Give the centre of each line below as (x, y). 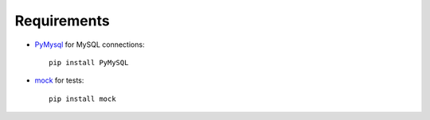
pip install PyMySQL (89, 62)
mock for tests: (59, 80)
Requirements (63, 21)
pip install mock (82, 99)
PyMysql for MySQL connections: (90, 45)
